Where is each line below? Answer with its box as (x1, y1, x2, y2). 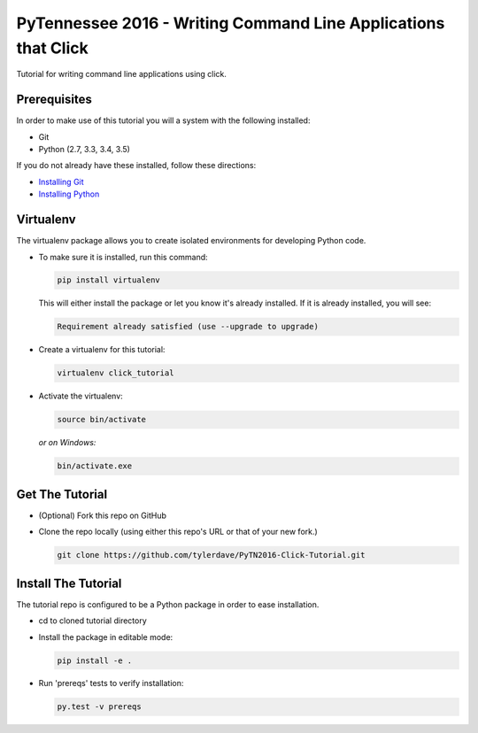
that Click (16, 38, 89, 58)
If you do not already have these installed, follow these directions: (16, 160, 257, 171)
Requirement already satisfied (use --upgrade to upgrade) (57, 321, 319, 332)
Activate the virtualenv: (38, 390, 123, 402)
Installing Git (38, 176, 84, 187)
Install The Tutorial (16, 575, 122, 590)
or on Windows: (38, 437, 96, 448)
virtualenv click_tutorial (57, 368, 174, 378)
